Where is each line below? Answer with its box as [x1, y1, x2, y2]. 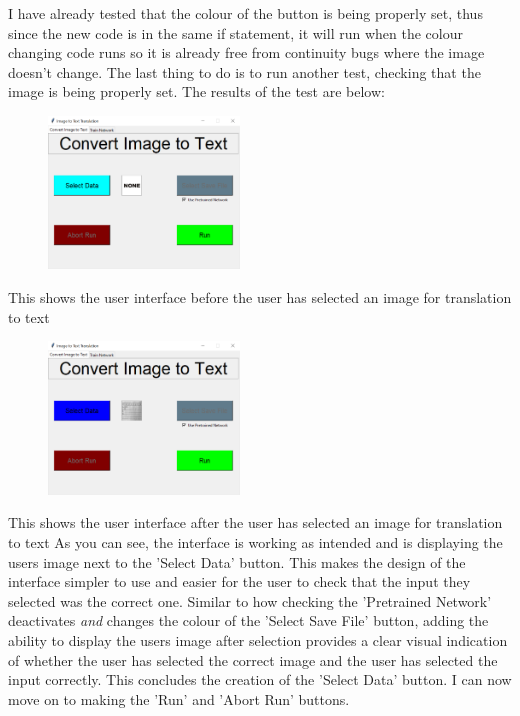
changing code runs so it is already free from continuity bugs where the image [8, 42, 485, 63]
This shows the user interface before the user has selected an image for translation [8, 287, 512, 308]
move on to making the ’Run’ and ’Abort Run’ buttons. [8, 688, 350, 709]
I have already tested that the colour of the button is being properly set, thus [8, 3, 483, 23]
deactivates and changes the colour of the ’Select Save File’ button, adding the [8, 610, 489, 631]
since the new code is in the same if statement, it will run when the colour [8, 22, 463, 43]
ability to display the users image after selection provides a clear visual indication [8, 629, 508, 650]
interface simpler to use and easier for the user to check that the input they [8, 571, 471, 592]
